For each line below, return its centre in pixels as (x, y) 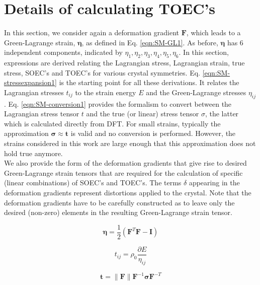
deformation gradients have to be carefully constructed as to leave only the (119, 202)
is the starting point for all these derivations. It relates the (149, 82)
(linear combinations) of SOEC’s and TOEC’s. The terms (93, 183)
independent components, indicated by (63, 52)
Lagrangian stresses (34, 92)
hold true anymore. (33, 153)
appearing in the (214, 183)
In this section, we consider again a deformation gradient (92, 32)
